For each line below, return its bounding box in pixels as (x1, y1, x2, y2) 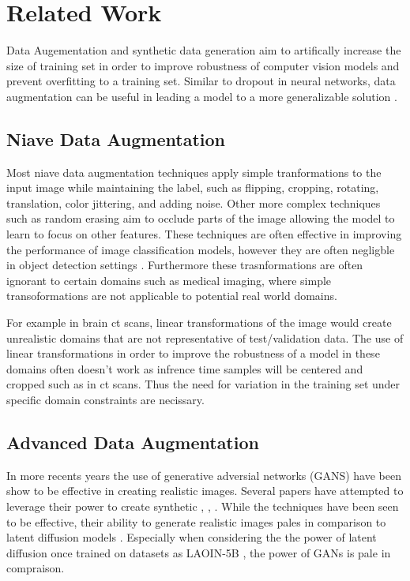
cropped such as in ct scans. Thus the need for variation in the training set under (6, 376, 401, 392)
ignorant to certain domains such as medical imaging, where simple (6, 272, 332, 288)
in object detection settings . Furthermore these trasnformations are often (6, 257, 363, 273)
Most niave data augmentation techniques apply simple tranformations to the (6, 163, 382, 180)
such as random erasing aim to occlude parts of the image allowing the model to (6, 210, 395, 227)
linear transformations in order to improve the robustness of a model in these (6, 345, 380, 362)
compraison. (6, 560, 65, 576)
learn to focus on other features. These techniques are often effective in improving (6, 226, 402, 242)
